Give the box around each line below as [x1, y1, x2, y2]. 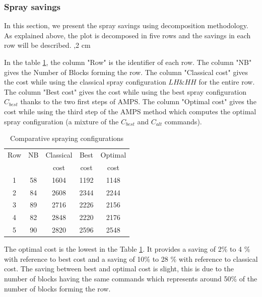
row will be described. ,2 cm [4, 40, 91, 50]
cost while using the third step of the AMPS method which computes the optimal [4, 106, 256, 116]
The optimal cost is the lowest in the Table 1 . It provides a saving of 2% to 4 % [4, 244, 250, 254]
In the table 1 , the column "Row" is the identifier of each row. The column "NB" [4, 57, 252, 67]
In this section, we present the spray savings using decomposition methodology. [4, 20, 248, 31]
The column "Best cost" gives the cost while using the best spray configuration [4, 86, 247, 97]
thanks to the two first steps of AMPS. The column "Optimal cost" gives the [20, 96, 256, 107]
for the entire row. [199, 77, 255, 87]
